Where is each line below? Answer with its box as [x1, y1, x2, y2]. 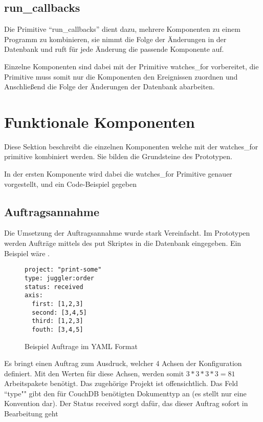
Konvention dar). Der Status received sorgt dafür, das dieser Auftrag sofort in [4, 398, 248, 409]
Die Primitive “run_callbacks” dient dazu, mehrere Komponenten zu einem [4, 24, 240, 34]
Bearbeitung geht [4, 408, 58, 419]
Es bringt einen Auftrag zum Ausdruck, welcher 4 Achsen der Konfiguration [4, 358, 242, 369]
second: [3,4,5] [32, 309, 87, 316]
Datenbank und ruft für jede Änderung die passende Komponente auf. [4, 44, 224, 54]
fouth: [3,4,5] [32, 325, 83, 333]
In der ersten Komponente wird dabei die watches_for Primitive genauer [4, 168, 232, 179]
